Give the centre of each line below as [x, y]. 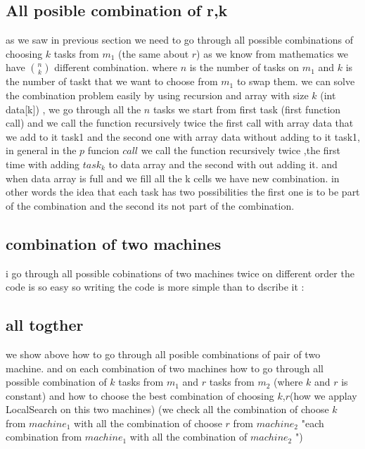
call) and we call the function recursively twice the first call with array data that [180, 123]
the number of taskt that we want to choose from [112, 81]
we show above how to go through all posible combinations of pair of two [163, 354]
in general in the [41, 150]
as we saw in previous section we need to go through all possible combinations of [180, 40]
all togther [45, 325]
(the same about [154, 53]
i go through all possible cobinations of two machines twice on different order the [180, 273]
